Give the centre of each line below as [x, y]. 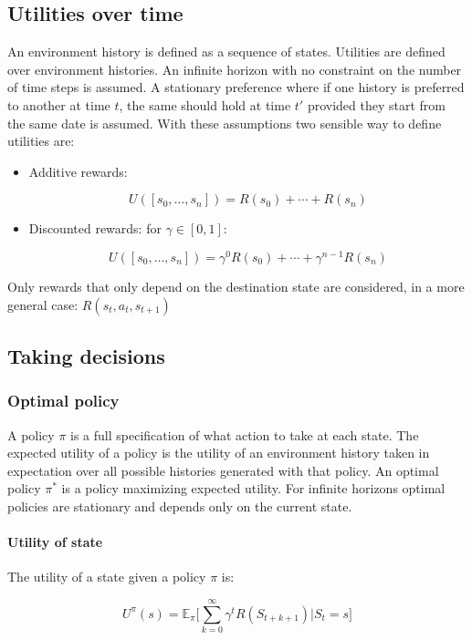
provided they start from [376, 104]
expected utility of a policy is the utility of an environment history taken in [219, 453]
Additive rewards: [78, 171]
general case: [43, 304]
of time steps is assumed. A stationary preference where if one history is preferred [236, 87]
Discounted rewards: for [95, 228]
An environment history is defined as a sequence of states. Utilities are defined [226, 52]
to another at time [59, 104]
